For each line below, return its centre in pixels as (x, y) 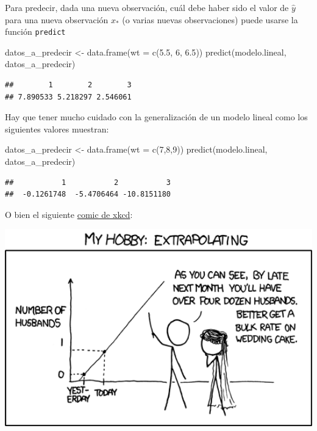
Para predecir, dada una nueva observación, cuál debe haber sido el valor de (147, 7)
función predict (35, 31)
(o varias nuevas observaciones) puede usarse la (210, 19)
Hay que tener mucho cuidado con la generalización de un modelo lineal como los (156, 117)
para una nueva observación (57, 19)
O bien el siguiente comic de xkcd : (69, 214)
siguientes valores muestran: (57, 129)
